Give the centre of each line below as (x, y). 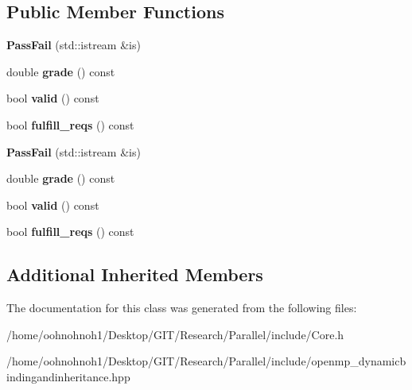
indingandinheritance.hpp (68, 376)
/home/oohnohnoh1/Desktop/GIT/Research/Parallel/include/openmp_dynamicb (206, 361)
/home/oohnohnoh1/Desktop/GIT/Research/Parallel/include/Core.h (175, 334)
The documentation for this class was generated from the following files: (182, 308)
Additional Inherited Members (135, 274)
